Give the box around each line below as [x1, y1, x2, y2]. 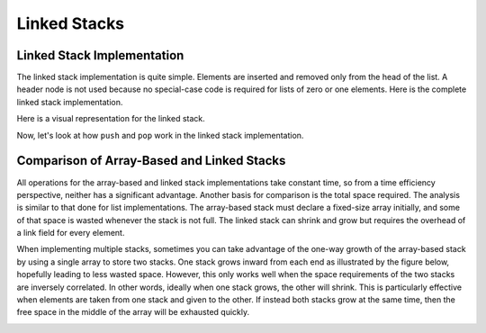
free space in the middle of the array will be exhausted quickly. [16, 307, 250, 318]
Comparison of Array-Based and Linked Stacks [16, 153, 286, 168]
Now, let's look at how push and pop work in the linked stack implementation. [16, 130, 304, 140]
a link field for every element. [16, 228, 125, 238]
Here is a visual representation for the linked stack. [16, 113, 206, 124]
